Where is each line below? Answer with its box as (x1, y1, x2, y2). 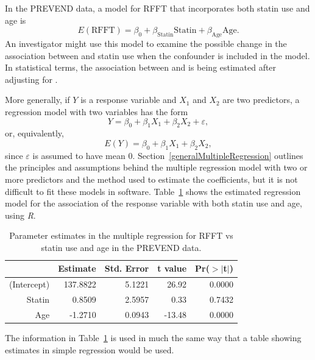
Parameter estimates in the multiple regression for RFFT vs (9, 229, 233, 242)
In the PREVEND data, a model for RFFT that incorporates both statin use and (5, 2, 310, 14)
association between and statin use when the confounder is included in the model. (5, 49, 310, 62)
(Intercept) (9, 278, 50, 291)
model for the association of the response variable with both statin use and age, (5, 197, 302, 210)
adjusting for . (5, 72, 58, 85)
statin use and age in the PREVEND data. (41, 241, 202, 253)
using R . (5, 208, 36, 221)
